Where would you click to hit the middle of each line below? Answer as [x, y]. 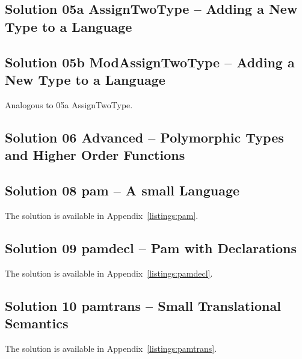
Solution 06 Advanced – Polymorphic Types [144, 137]
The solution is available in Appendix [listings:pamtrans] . [111, 348]
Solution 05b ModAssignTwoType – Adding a [150, 62]
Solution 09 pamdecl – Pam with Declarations [151, 247]
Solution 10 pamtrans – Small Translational [143, 305]
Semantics [37, 323]
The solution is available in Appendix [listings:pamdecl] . [109, 273]
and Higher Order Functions [95, 155]
